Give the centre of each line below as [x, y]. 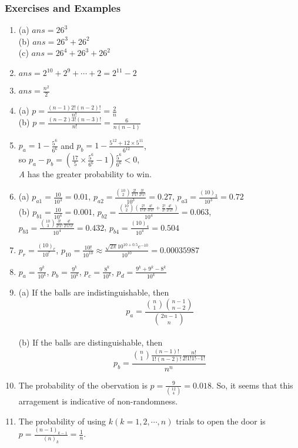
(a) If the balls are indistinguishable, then [94, 292]
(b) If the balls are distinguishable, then [91, 342]
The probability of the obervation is [83, 385]
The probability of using [62, 421]
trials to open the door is [221, 421]
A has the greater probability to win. [85, 174]
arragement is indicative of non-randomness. [98, 401]
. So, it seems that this [252, 385]
